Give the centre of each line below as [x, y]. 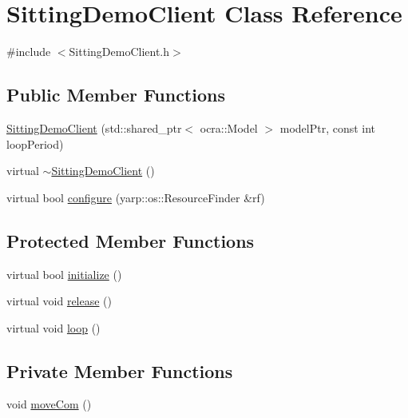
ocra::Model [229, 127]
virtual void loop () [53, 327]
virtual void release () [59, 301]
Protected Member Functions [131, 240]
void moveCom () [49, 404]
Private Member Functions [120, 370]
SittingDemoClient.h [119, 52]
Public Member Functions [116, 95]
